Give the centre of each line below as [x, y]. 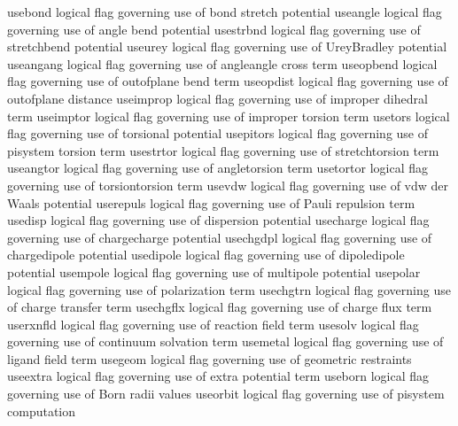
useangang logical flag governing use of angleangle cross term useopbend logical [222, 63]
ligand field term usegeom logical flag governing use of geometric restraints [210, 358]
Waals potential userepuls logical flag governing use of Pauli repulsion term [211, 202]
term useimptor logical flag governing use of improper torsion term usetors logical [229, 116]
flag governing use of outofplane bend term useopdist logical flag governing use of [228, 81]
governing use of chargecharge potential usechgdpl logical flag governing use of [220, 237]
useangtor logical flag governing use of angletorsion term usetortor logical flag [217, 168]
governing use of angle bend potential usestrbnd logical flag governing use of [214, 29]
